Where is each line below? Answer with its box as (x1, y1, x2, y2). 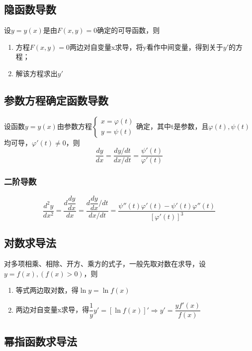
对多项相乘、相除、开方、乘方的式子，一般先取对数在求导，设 (4, 258, 206, 269)
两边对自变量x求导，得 (15, 304, 89, 315)
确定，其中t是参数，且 (136, 120, 209, 131)
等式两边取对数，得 (15, 285, 79, 295)
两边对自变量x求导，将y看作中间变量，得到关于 (70, 41, 223, 52)
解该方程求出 (15, 68, 58, 78)
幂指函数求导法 (4, 333, 77, 349)
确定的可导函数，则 (97, 25, 160, 35)
